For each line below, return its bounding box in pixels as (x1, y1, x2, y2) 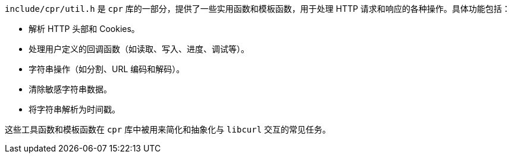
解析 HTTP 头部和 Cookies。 (29, 24, 140, 34)
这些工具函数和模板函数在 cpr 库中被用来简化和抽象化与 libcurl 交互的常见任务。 (5, 124, 331, 134)
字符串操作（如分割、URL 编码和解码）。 (29, 64, 185, 74)
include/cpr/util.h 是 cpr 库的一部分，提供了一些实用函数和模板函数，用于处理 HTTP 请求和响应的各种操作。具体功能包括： (5, 4, 511, 14)
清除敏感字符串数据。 (29, 84, 112, 94)
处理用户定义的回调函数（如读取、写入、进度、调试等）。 (29, 44, 249, 54)
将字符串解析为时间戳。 (29, 104, 120, 114)
